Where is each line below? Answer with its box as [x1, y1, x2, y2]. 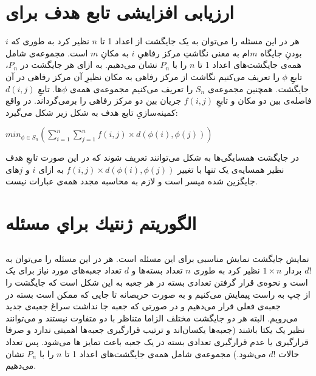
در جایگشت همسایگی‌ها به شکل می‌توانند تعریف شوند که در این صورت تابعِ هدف [5, 151, 300, 164]
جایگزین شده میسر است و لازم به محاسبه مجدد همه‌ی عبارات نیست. [5, 175, 258, 187]
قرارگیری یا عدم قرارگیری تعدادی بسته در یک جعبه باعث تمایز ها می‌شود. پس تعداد [5, 335, 309, 347]
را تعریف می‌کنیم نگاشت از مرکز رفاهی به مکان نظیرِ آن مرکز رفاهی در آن [5, 70, 280, 82]
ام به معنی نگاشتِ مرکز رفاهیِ [137, 46, 250, 59]
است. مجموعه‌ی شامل [5, 46, 88, 59]
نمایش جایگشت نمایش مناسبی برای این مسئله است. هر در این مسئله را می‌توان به [5, 252, 309, 264]
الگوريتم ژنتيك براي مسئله [5, 210, 197, 235]
